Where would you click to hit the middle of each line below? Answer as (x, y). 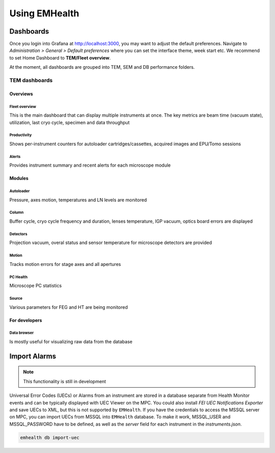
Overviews (21, 94)
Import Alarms (33, 356)
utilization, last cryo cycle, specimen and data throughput (70, 122)
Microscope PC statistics (36, 286)
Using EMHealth (44, 13)
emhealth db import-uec (50, 437)
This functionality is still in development (65, 381)
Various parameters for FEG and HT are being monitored (69, 307)
